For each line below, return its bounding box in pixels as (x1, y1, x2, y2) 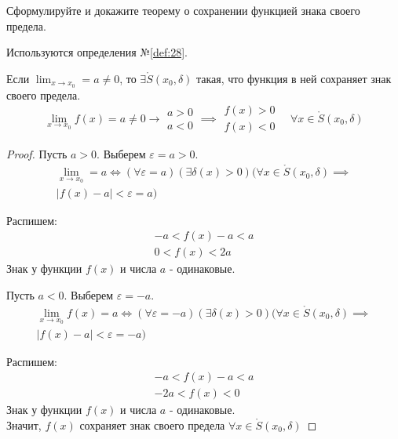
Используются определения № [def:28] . (6, 44, 188, 60)
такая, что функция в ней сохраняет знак (196, 70, 392, 86)
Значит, (6, 416, 42, 433)
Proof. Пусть (6, 146, 68, 162)
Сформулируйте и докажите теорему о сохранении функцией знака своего (6, 2, 360, 18)
